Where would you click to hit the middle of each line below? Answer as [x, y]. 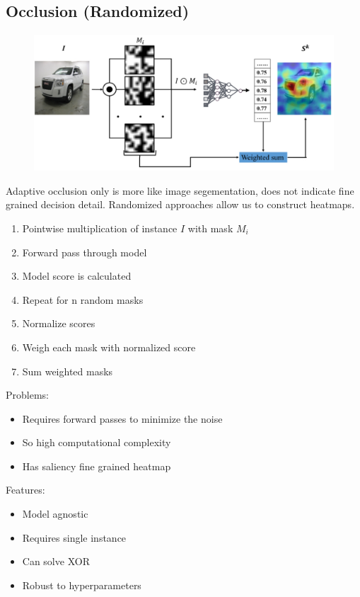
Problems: [27, 395]
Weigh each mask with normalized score [109, 347]
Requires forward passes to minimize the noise [122, 418]
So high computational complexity [97, 442]
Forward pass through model [85, 252]
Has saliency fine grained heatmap [97, 466]
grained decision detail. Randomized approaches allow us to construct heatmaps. [180, 204]
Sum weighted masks [68, 371]
